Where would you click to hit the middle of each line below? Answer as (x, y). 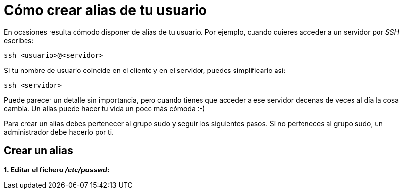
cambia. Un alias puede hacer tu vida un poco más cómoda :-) (105, 108)
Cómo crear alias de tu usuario (106, 10)
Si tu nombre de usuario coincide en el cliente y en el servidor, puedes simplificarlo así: (145, 70)
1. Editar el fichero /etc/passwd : (57, 169)
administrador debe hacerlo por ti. (59, 132)
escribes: (19, 40)
